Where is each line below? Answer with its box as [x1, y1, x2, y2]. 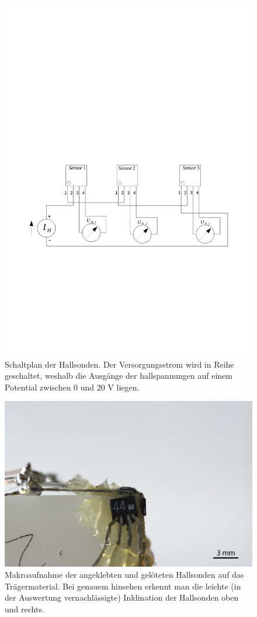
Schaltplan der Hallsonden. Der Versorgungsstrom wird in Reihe [5, 358, 234, 370]
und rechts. [5, 603, 44, 615]
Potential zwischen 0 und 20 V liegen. [5, 381, 140, 393]
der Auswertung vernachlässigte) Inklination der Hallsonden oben [5, 591, 239, 604]
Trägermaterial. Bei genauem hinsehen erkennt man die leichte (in [5, 580, 241, 592]
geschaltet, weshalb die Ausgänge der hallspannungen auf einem [5, 369, 233, 382]
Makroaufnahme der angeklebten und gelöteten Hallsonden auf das [5, 568, 244, 581]
